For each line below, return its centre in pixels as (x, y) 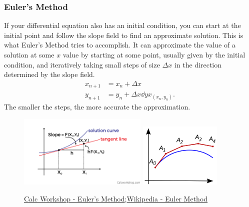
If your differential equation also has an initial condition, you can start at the (122, 25)
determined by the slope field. (49, 74)
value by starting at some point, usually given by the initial (154, 54)
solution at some (29, 54)
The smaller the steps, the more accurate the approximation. (97, 107)
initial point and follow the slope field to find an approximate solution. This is (124, 35)
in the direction (198, 64)
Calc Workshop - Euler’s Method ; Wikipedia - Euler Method (116, 198)
